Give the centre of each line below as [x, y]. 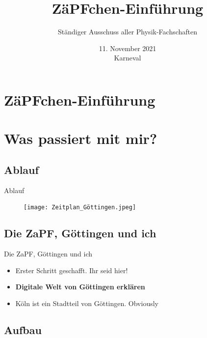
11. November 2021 [128, 48]
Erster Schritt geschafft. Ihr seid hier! [72, 270]
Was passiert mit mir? [81, 138]
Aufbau [23, 329]
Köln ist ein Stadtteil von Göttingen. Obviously [87, 303]
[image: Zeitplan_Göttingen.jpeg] [80, 208]
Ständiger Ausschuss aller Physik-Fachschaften [128, 32]
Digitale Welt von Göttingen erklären [80, 287]
